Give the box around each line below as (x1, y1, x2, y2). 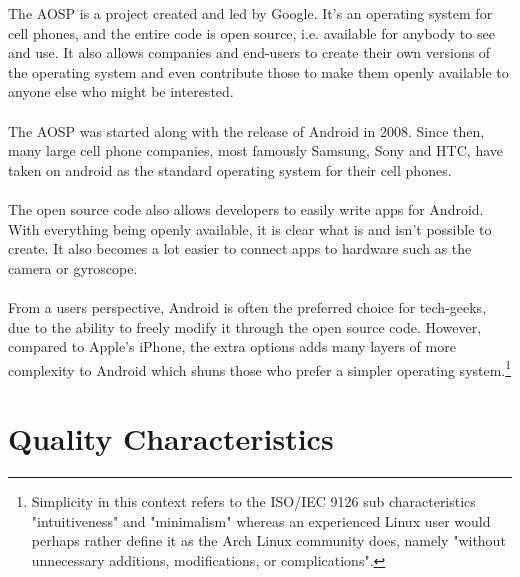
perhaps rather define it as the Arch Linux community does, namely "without (31, 530, 506, 551)
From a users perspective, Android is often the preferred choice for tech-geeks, (8, 296, 487, 317)
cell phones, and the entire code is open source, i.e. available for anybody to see (8, 22, 495, 43)
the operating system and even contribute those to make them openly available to (8, 61, 509, 82)
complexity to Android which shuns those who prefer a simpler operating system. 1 (8, 356, 512, 380)
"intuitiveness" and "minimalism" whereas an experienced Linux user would (31, 510, 491, 531)
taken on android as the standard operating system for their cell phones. (8, 159, 452, 180)
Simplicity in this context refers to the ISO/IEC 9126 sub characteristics (31, 491, 476, 512)
